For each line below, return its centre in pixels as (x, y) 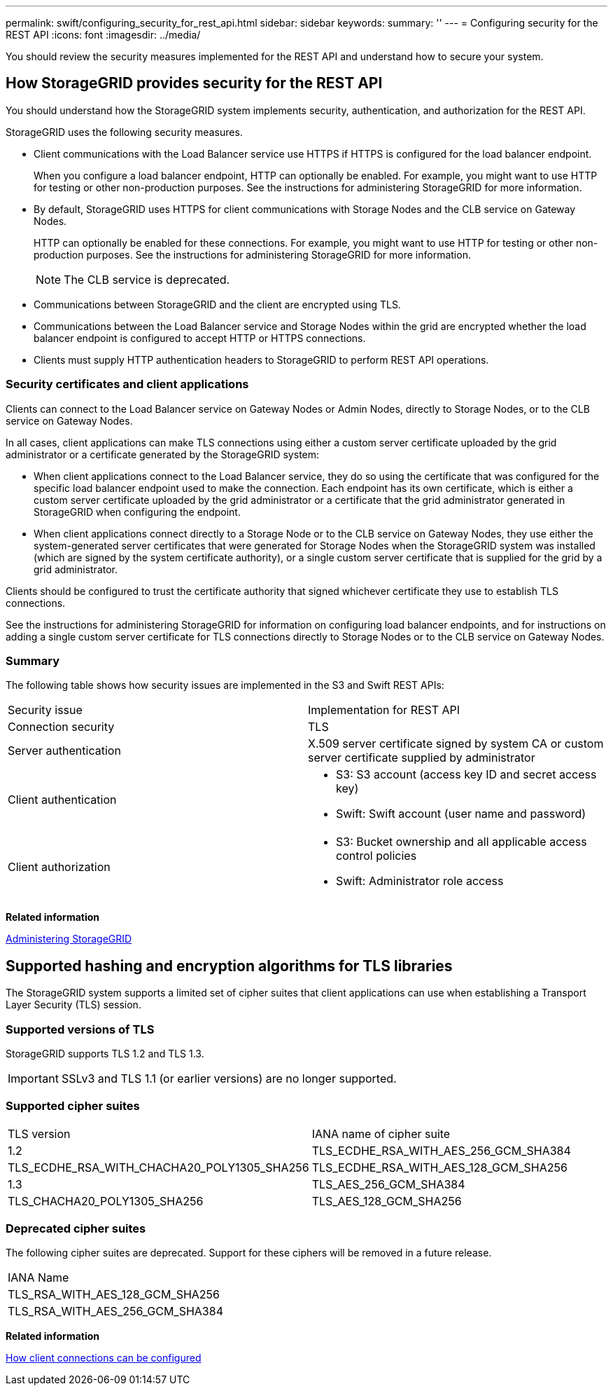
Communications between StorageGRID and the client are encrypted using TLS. (217, 304)
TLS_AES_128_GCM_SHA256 (387, 1201)
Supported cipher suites (73, 1106)
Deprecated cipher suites (76, 1229)
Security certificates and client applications (127, 384)
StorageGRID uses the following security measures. (124, 132)
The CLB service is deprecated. (147, 279)
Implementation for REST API (384, 710)
